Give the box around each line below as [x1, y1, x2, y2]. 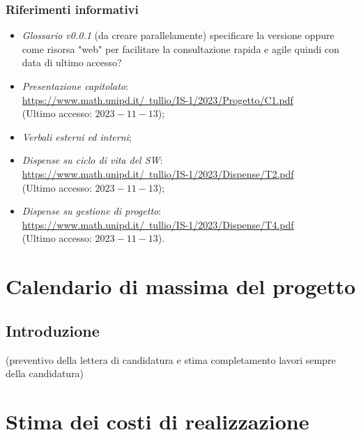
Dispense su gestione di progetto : [22, 204, 162, 218]
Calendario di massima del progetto [6, 272, 356, 300]
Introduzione [6, 319, 100, 341]
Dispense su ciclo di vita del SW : [22, 153, 163, 167]
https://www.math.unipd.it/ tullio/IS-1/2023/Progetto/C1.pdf [22, 92, 293, 107]
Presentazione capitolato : [22, 79, 128, 93]
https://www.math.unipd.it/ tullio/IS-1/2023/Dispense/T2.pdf [22, 166, 294, 181]
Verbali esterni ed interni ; [22, 129, 132, 144]
